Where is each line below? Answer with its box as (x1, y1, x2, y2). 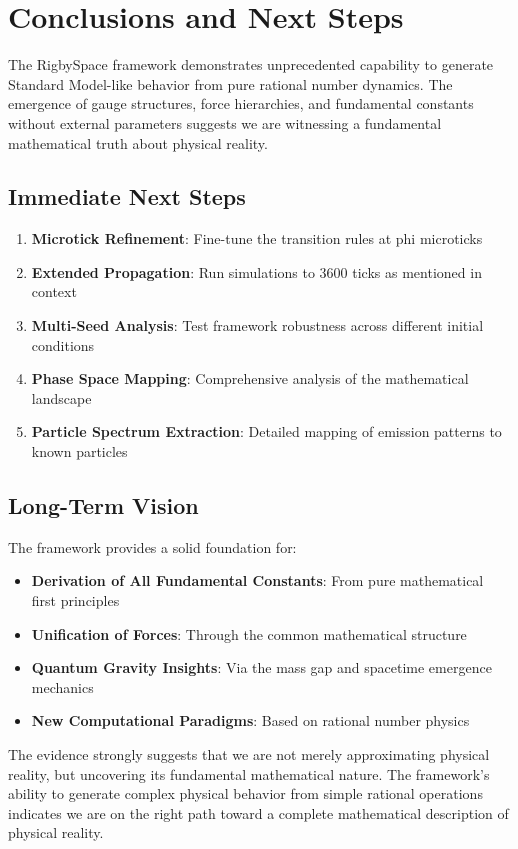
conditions (31, 334, 95, 355)
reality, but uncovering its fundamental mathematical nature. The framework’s (8, 763, 490, 784)
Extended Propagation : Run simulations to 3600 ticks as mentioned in (31, 261, 482, 282)
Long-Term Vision (8, 490, 199, 521)
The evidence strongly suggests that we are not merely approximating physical (8, 744, 490, 764)
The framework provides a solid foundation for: (8, 536, 297, 557)
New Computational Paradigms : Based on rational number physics (31, 710, 470, 731)
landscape (31, 387, 92, 408)
